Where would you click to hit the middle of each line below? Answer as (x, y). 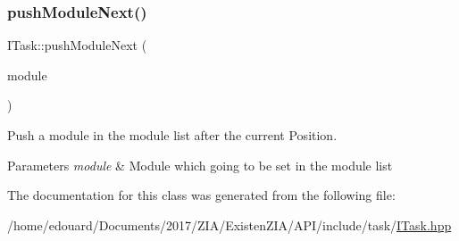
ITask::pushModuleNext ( (77, 45)
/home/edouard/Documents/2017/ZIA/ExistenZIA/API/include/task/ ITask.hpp (229, 224)
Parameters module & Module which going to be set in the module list (200, 165)
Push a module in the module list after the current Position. (172, 135)
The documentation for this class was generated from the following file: (201, 195)
